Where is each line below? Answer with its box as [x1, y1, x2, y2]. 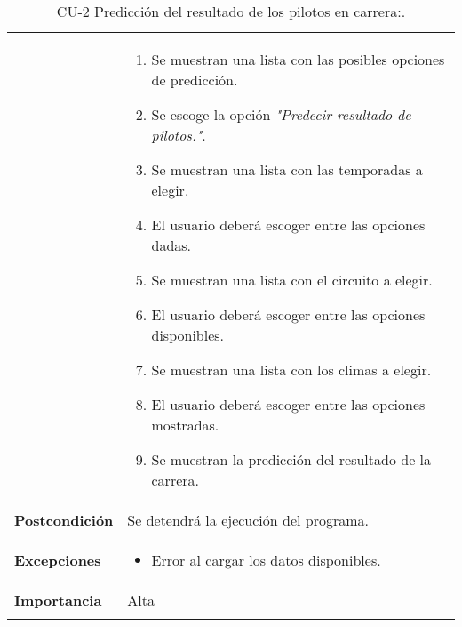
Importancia [14, 590, 102, 610]
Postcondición [14, 510, 114, 530]
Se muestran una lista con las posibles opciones [151, 49, 445, 69]
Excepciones [14, 550, 101, 570]
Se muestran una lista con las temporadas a [151, 159, 423, 180]
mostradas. [151, 414, 219, 435]
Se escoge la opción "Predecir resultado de [151, 104, 411, 125]
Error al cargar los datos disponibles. [151, 550, 381, 570]
